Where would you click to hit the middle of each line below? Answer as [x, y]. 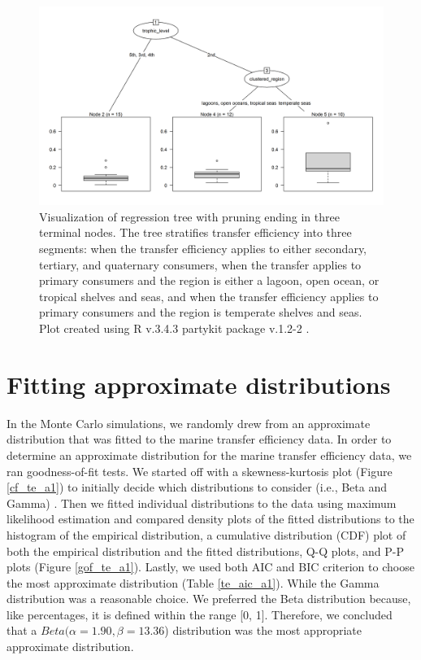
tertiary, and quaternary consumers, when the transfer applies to [200, 264]
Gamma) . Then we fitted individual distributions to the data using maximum [202, 503]
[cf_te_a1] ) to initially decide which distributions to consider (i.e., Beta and [197, 487]
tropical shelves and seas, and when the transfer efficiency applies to [209, 296]
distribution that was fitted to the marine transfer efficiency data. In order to [199, 439]
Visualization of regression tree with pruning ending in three [189, 216]
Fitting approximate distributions [199, 384]
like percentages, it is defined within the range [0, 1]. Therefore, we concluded [200, 614]
